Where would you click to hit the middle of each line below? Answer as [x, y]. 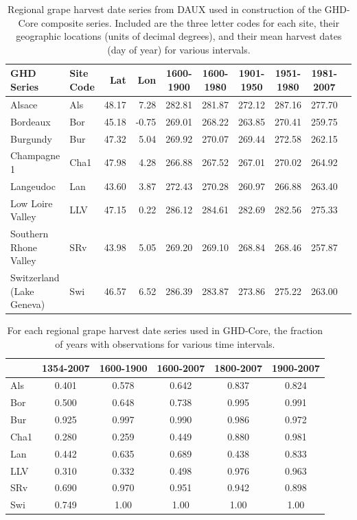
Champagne [35, 155]
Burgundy [31, 138]
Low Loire [32, 203]
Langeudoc [33, 186]
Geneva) [28, 304]
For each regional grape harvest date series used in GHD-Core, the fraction [165, 330]
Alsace [24, 104]
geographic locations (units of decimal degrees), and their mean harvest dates [179, 36]
